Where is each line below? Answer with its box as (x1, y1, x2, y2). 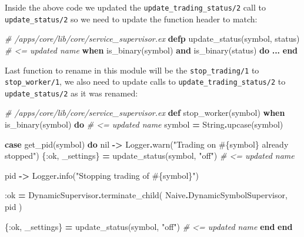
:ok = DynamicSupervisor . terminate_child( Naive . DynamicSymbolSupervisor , (5, 189, 288, 201)
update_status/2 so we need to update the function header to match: (5, 12, 258, 25)
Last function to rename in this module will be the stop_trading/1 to (5, 64, 259, 76)
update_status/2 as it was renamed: (5, 86, 138, 99)
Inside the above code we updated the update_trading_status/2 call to (5, 1, 266, 13)
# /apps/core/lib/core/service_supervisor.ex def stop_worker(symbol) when (5, 106, 285, 119)
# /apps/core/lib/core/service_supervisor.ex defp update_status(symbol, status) (5, 32, 300, 45)
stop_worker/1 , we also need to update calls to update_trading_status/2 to (5, 75, 286, 88)
